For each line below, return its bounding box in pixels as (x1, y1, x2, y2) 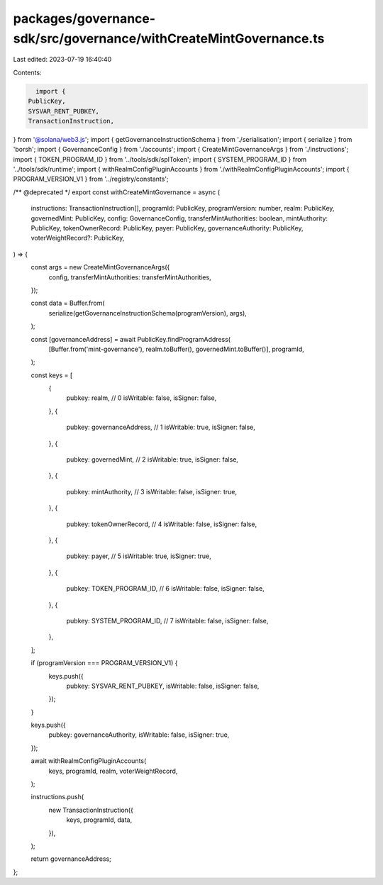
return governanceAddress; (30, 855, 111, 863)
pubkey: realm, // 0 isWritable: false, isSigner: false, (66, 394, 217, 402)
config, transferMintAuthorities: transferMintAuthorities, (48, 273, 212, 282)
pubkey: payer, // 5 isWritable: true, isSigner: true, (66, 552, 212, 560)
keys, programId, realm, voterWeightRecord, (48, 767, 178, 775)
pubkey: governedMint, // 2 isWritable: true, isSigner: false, (66, 455, 239, 464)
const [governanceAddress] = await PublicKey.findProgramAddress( (30, 335, 231, 343)
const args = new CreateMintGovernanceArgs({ (30, 263, 170, 272)
